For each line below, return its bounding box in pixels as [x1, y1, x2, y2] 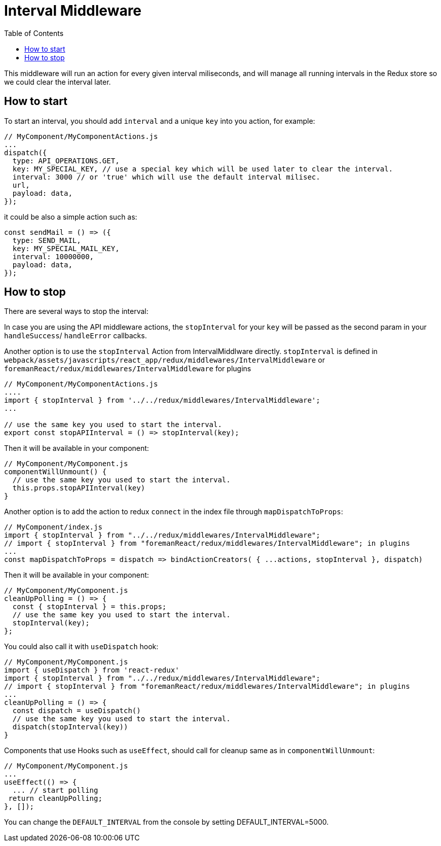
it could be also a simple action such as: [4, 212, 137, 221]
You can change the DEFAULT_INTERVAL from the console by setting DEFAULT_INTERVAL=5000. [4, 818, 329, 827]
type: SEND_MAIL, [12, 236, 81, 244]
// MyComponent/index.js [4, 523, 102, 532]
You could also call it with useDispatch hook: [4, 642, 159, 651]
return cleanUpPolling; [8, 794, 102, 803]
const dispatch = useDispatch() [12, 707, 141, 715]
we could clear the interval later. [4, 77, 111, 86]
